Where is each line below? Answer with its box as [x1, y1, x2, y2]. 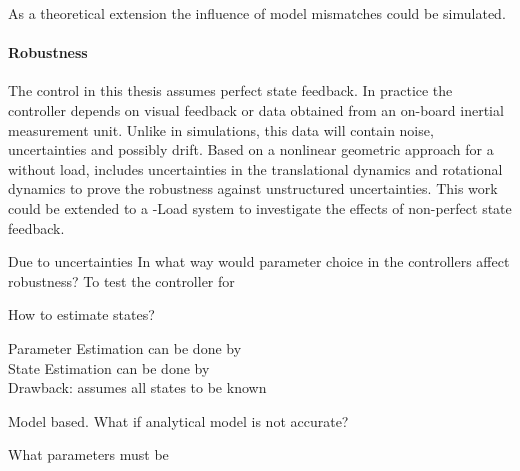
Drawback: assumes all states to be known [8, 377, 267, 398]
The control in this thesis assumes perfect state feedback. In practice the [8, 80, 453, 101]
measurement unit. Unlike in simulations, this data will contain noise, [8, 119, 434, 140]
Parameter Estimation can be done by [8, 337, 242, 358]
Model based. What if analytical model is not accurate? [8, 410, 349, 431]
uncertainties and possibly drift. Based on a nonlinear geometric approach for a [8, 139, 494, 160]
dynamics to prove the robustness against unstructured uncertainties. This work [8, 178, 498, 199]
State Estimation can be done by [8, 357, 210, 378]
